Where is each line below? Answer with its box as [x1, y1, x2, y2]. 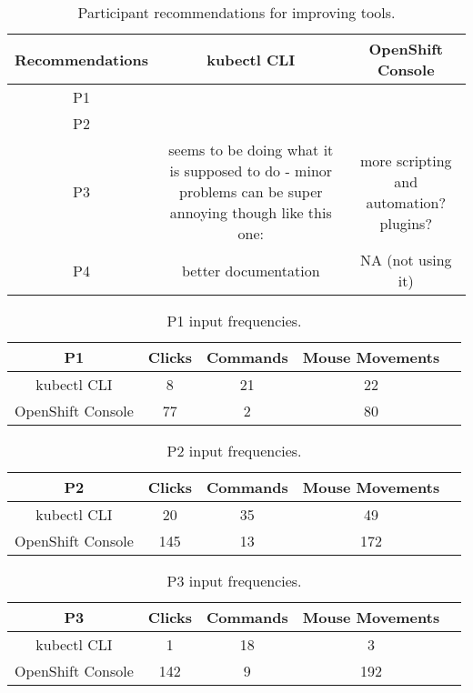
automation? [366, 191, 447, 213]
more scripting [359, 149, 452, 171]
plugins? [379, 212, 432, 234]
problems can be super [178, 181, 323, 202]
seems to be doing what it [168, 139, 334, 160]
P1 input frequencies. [166, 310, 302, 331]
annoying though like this [169, 202, 332, 223]
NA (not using [359, 249, 452, 270]
